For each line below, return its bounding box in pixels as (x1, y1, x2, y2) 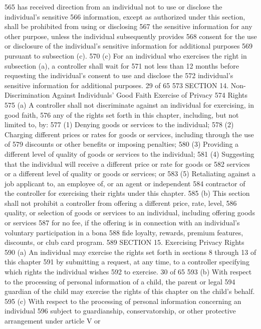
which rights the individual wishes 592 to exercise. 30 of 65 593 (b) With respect (5, 266, 252, 277)
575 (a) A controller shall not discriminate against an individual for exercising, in (5, 99, 254, 110)
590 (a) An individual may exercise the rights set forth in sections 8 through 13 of (5, 246, 256, 257)
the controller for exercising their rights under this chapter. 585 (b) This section (5, 188, 250, 198)
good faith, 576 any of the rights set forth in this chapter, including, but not (5, 109, 239, 120)
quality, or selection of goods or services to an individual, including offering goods (5, 207, 255, 218)
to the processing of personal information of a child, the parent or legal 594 (5, 276, 235, 286)
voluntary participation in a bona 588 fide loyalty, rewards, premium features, (5, 227, 243, 237)
